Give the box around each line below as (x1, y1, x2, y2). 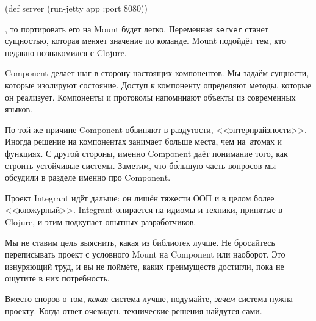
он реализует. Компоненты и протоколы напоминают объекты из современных (5, 90, 296, 103)
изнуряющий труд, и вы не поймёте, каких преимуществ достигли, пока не (5, 259, 284, 272)
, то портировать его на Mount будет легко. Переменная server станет (5, 22, 268, 35)
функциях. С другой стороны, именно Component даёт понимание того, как (5, 147, 288, 159)
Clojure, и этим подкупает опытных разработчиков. (5, 215, 196, 228)
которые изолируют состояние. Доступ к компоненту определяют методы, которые (5, 79, 311, 92)
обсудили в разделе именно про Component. (5, 171, 171, 184)
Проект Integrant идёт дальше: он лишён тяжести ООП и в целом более (5, 191, 275, 204)
